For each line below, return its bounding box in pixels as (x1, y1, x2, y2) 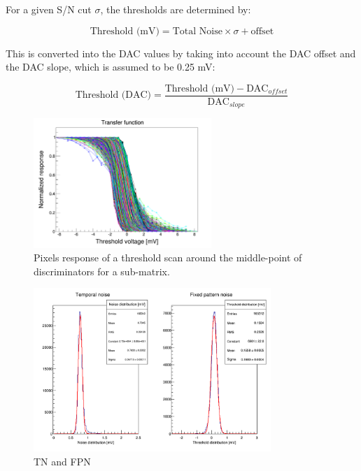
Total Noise (172, 26, 222, 36)
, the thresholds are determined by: (100, 2, 251, 16)
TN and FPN (34, 454, 91, 468)
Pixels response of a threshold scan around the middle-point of (34, 250, 302, 265)
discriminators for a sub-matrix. (34, 263, 170, 278)
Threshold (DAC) (75, 90, 152, 101)
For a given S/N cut (6, 2, 92, 16)
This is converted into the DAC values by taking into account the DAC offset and (6, 45, 356, 60)
